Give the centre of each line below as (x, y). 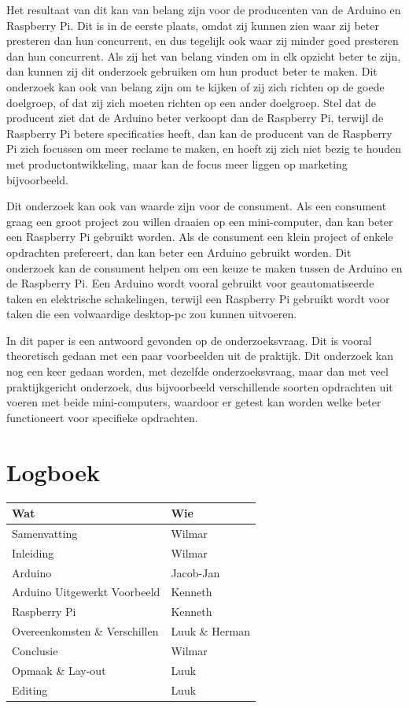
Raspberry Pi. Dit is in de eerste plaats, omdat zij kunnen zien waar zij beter (193, 25)
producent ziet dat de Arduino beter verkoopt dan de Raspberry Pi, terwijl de (195, 118)
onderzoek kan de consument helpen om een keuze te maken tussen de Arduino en (204, 267)
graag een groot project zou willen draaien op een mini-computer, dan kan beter (200, 221)
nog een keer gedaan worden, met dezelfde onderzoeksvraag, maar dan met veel (197, 371)
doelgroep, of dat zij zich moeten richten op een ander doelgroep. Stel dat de (191, 102)
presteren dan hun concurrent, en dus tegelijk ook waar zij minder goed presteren (203, 41)
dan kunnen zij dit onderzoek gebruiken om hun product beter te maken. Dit (192, 71)
